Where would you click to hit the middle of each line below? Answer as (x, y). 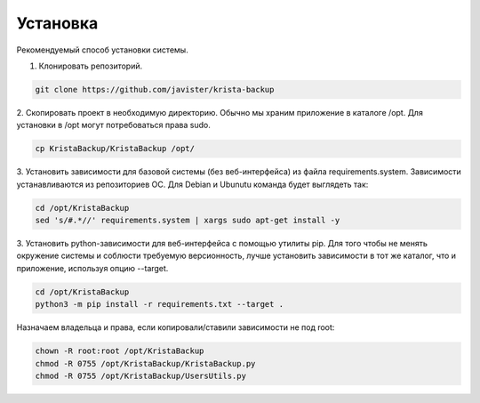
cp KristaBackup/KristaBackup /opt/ (115, 149)
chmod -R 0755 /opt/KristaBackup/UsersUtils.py (140, 375)
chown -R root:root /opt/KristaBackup (120, 351)
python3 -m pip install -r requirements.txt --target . (160, 304)
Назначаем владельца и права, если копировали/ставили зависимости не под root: (176, 327)
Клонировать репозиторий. (91, 66)
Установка (57, 23)
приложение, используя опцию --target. (92, 268)
